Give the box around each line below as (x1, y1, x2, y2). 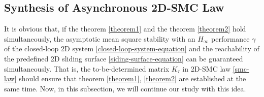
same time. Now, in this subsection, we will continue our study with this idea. (4, 83, 246, 93)
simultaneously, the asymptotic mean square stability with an (4, 33, 195, 44)
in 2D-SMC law (182, 63, 231, 74)
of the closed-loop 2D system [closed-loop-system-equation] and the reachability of (4, 43, 259, 54)
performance (211, 33, 250, 44)
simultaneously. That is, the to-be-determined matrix (4, 63, 170, 74)
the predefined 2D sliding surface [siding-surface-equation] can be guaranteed (4, 53, 243, 63)
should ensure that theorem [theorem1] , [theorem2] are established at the (19, 73, 246, 84)
